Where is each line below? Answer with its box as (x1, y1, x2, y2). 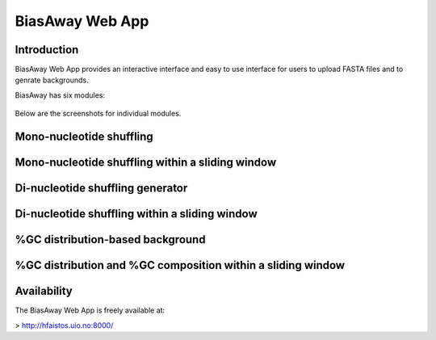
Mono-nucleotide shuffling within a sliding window (15, 156, 277, 170)
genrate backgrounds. (15, 75, 89, 85)
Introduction (15, 43, 79, 57)
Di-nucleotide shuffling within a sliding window (15, 207, 258, 221)
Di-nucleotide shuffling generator (15, 182, 188, 195)
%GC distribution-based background (15, 233, 206, 246)
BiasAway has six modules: (15, 90, 105, 100)
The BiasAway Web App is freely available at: (15, 305, 166, 315)
